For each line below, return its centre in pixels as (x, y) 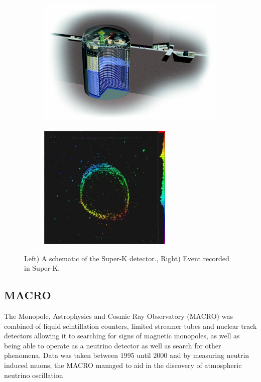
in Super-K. (42, 268)
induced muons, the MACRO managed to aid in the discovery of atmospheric (123, 365)
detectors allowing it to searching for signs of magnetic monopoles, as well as (122, 336)
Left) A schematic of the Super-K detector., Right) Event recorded (127, 258)
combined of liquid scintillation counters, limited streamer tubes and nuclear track (130, 326)
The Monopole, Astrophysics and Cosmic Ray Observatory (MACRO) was (118, 316)
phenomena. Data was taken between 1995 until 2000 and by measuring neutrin (127, 355)
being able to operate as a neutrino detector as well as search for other (113, 345)
